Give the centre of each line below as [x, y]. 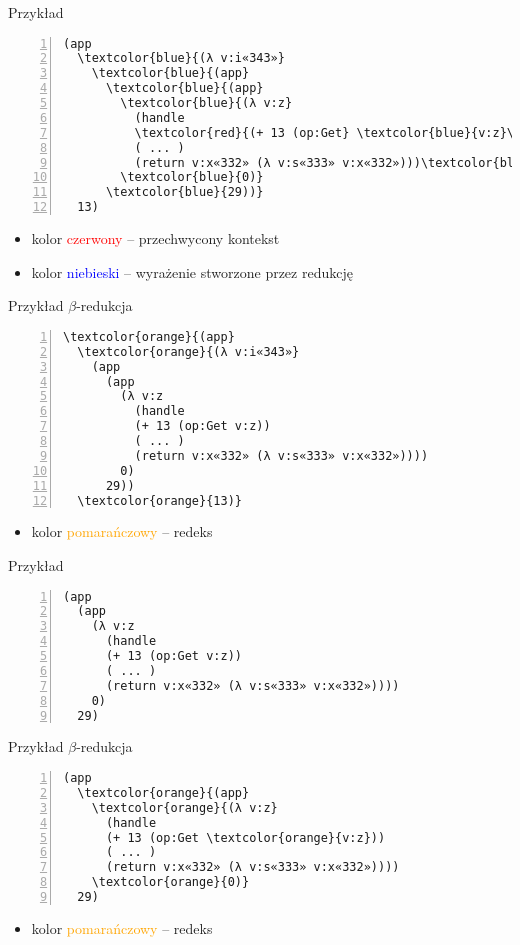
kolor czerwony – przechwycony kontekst [155, 238]
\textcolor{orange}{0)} [170, 882]
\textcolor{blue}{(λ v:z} [206, 103]
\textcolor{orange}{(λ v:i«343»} [188, 351]
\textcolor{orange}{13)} [159, 500]
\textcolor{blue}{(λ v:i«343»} [181, 58]
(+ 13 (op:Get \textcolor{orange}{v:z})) [245, 837]
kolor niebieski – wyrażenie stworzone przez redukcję [192, 271]
